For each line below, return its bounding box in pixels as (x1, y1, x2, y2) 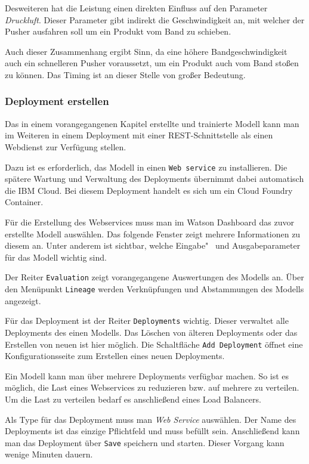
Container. (5, 196, 44, 208)
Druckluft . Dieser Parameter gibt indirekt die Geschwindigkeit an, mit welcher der (5, 13, 305, 26)
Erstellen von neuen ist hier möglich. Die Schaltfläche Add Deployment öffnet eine (5, 338, 303, 350)
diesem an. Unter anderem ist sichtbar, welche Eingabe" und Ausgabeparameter (5, 239, 301, 252)
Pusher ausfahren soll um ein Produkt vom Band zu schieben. (5, 25, 231, 38)
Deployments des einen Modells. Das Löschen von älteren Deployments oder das (5, 326, 298, 338)
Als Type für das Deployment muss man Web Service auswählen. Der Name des (5, 413, 296, 425)
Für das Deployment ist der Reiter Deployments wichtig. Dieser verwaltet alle (5, 314, 289, 327)
